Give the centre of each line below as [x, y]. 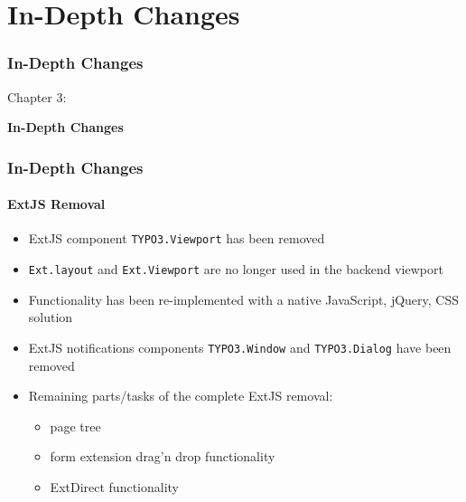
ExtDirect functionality [115, 486]
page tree [75, 426]
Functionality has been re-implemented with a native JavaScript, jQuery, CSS [244, 299]
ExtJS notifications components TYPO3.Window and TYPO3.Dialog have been [240, 347]
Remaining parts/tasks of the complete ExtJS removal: [181, 396]
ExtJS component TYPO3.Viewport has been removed [177, 238]
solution [51, 317]
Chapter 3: [37, 96]
